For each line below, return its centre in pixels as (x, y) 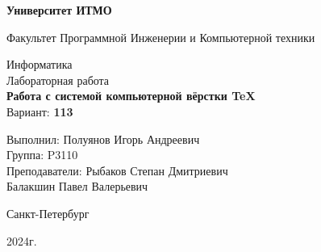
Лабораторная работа (58, 80)
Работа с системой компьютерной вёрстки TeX (131, 96)
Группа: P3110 (42, 155)
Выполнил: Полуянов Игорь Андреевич (103, 139)
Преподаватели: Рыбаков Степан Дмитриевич (117, 170)
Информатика (40, 64)
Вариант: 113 (40, 111)
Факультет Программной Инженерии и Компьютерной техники (161, 37)
